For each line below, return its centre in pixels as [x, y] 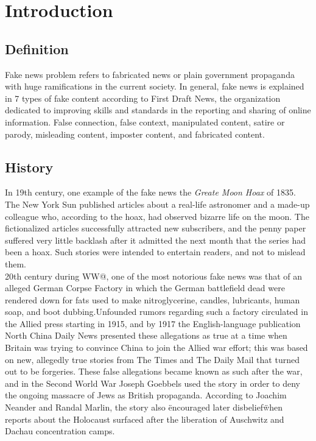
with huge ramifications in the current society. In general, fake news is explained [155, 86]
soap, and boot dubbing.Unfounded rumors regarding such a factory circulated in [156, 312]
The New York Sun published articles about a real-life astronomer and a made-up [157, 204]
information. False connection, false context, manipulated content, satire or [145, 122]
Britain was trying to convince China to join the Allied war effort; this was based [156, 348]
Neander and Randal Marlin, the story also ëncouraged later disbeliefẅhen [144, 407]
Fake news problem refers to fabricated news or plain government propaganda [150, 74]
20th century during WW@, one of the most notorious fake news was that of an [154, 276]
